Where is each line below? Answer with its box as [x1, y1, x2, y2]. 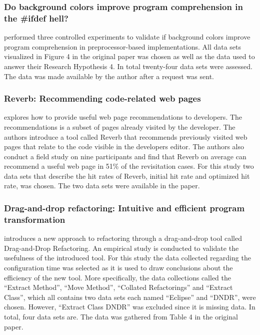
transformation [4, 213, 65, 225]
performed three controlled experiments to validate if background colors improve [4, 32, 250, 42]
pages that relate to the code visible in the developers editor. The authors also [4, 141, 244, 152]
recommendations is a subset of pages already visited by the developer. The [4, 121, 235, 132]
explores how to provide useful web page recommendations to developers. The [4, 112, 242, 122]
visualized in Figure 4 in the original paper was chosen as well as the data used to [4, 51, 255, 62]
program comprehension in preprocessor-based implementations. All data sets [4, 41, 241, 52]
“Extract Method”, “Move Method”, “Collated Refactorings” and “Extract [4, 282, 233, 292]
